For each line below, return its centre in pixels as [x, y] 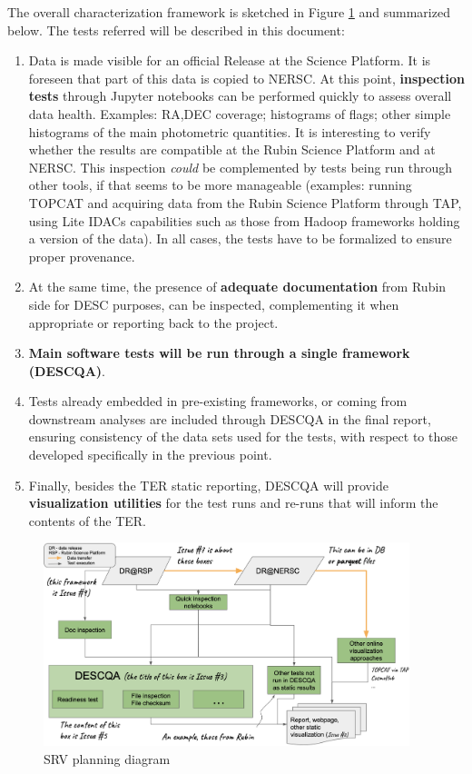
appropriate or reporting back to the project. [153, 322]
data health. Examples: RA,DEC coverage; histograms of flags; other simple [240, 113]
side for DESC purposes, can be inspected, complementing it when [214, 304]
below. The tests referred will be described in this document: [176, 30]
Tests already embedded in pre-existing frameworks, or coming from [218, 401]
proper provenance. [82, 256]
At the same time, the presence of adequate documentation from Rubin [237, 287]
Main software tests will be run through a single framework [219, 353]
